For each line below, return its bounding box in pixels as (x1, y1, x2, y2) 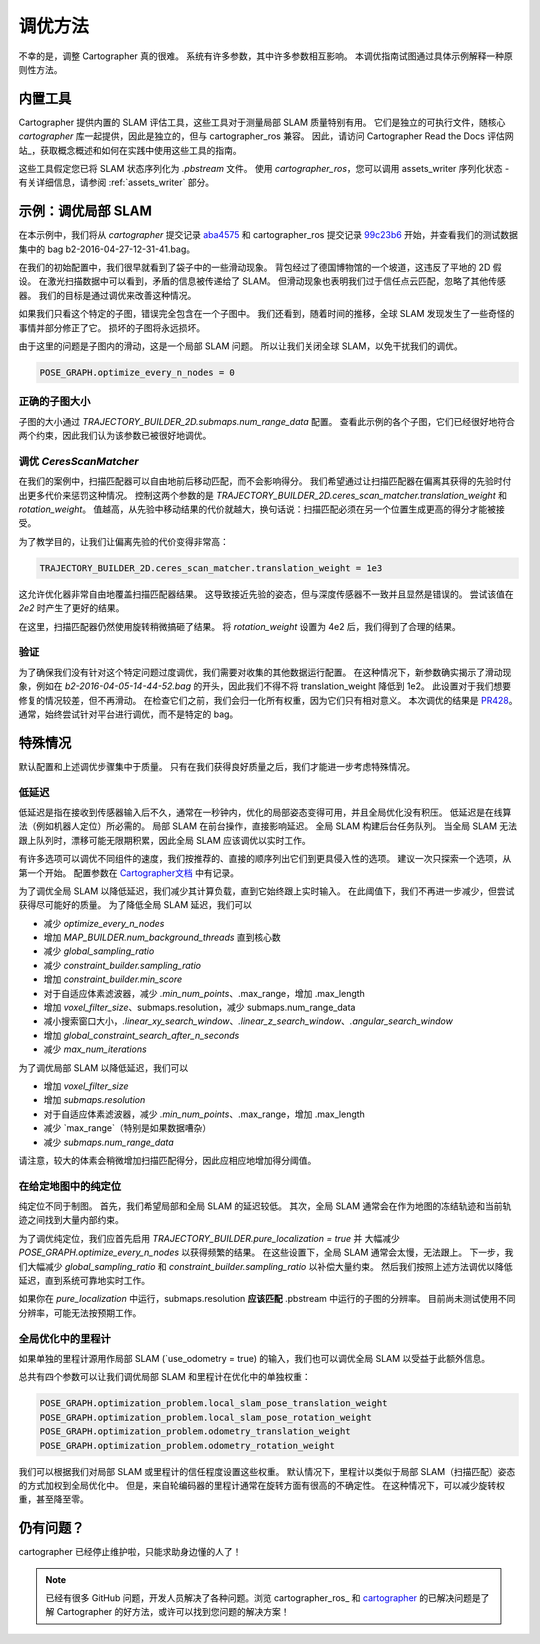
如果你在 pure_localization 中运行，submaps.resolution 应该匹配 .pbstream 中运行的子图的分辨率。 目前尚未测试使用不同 (18, 1293, 516, 1305)
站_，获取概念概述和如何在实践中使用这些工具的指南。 (18, 144, 242, 156)
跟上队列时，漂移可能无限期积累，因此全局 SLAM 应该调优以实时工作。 (18, 834, 312, 846)
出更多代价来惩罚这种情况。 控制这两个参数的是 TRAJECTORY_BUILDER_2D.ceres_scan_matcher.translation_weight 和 (18, 489, 507, 501)
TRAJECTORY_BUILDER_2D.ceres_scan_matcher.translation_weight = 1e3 (39, 562, 383, 574)
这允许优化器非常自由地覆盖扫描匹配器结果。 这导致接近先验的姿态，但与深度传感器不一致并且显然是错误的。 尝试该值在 (18, 588, 514, 600)
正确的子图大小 (18, 395, 91, 409)
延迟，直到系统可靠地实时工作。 (18, 1275, 150, 1287)
